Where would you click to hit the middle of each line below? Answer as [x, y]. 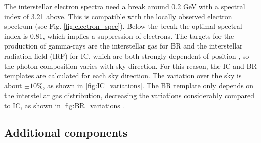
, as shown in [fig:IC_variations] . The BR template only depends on [148, 85]
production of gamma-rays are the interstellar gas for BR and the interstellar [123, 46]
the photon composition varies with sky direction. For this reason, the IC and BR [130, 65]
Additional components [66, 132]
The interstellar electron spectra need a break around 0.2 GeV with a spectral [125, 6]
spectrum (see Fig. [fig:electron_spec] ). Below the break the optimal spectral [123, 26]
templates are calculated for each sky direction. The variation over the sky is [123, 76]
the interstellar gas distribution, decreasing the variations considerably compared [129, 95]
